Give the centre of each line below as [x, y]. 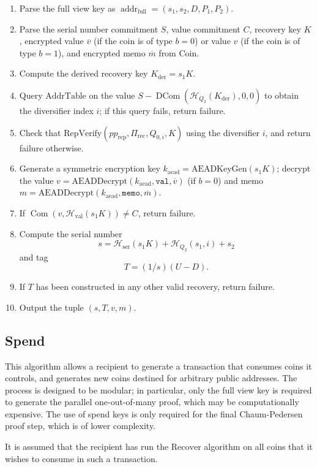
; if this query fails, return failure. [162, 110]
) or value [213, 41]
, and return [288, 132]
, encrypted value [51, 41]
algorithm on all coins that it [258, 446]
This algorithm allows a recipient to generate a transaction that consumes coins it [158, 366]
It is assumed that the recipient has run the [87, 446]
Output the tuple [51, 307]
